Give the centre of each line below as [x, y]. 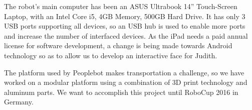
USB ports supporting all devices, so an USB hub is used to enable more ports [125, 26]
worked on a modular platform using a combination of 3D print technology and [126, 82]
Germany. [19, 102]
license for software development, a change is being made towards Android [118, 45]
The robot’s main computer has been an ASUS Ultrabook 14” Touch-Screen [121, 6]
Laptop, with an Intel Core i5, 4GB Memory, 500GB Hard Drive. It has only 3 [125, 16]
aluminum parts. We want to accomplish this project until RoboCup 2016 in [121, 92]
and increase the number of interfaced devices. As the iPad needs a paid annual [126, 35]
